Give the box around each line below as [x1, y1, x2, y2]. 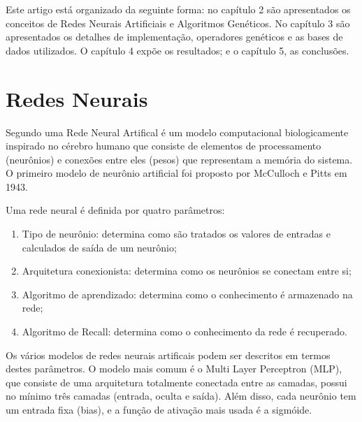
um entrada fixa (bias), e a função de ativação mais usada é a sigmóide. [6, 402, 312, 416]
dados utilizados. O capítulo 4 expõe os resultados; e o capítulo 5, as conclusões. [6, 43, 349, 57]
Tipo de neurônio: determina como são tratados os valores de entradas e [22, 226, 331, 241]
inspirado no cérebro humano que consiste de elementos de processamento [6, 138, 321, 153]
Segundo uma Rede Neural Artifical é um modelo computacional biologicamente [6, 124, 349, 139]
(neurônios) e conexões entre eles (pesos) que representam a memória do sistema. [6, 152, 353, 166]
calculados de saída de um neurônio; [22, 240, 177, 254]
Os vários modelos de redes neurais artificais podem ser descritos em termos [6, 347, 331, 362]
